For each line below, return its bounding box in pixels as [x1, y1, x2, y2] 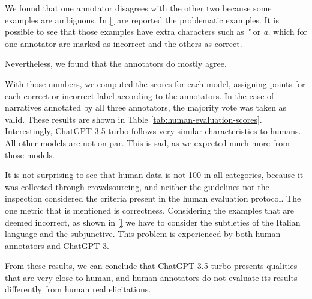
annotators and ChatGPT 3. [5, 239, 109, 251]
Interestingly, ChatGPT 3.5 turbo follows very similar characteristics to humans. [5, 125, 301, 137]
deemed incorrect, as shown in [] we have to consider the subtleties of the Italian [5, 215, 301, 228]
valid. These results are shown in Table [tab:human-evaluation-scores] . [5, 113, 262, 125]
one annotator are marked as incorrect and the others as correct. [5, 37, 242, 49]
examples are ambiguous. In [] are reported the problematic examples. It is [5, 13, 280, 26]
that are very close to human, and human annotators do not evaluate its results [5, 271, 298, 283]
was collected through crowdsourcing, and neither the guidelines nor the [5, 180, 269, 193]
